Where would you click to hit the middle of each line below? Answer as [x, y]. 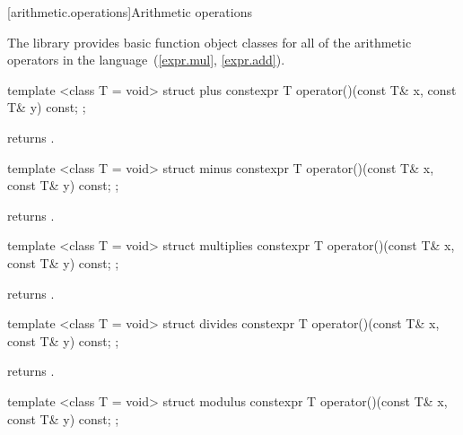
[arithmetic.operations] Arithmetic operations [130, 12]
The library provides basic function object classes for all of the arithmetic [210, 42]
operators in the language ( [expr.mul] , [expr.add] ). [146, 60]
